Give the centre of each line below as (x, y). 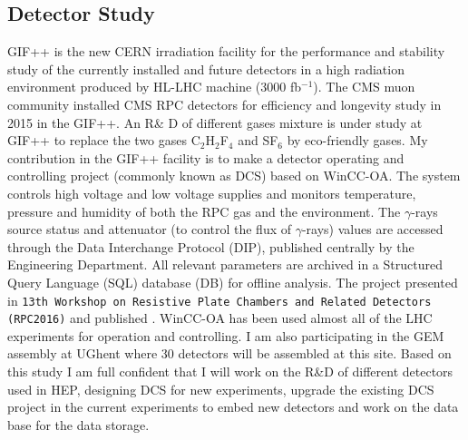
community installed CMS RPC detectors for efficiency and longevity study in (224, 104)
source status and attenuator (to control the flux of (150, 229)
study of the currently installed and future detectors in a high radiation (206, 68)
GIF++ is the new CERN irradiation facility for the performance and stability (226, 51)
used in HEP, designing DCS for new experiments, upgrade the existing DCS (221, 389)
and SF (258, 140)
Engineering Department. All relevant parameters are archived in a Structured (225, 264)
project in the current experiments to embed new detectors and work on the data (233, 407)
